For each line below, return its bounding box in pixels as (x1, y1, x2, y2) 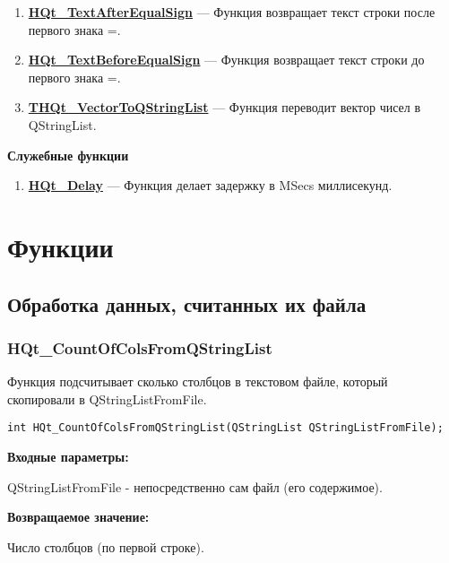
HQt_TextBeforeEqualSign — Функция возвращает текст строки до (28, 50, 425, 69)
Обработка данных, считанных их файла (7, 290, 367, 317)
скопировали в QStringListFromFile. (7, 389, 207, 408)
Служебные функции (7, 145, 129, 164)
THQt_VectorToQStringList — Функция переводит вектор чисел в (28, 98, 421, 117)
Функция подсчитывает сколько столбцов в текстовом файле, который (7, 372, 388, 391)
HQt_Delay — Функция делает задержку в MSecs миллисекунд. (28, 176, 393, 195)
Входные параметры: (7, 446, 129, 465)
